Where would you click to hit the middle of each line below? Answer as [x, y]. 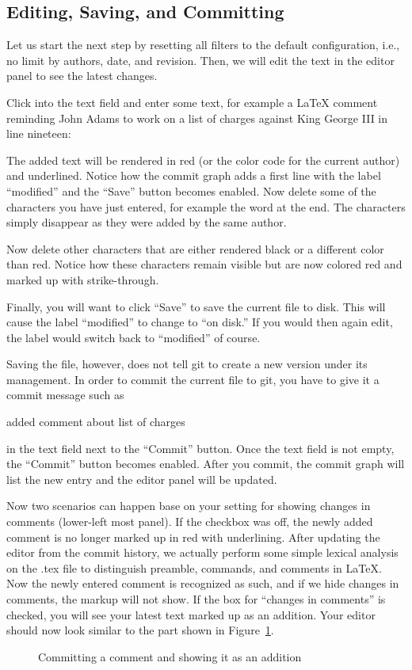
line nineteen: [39, 133]
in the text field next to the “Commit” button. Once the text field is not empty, [200, 448]
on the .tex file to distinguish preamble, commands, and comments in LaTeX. [194, 567]
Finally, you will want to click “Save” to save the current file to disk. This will [196, 306]
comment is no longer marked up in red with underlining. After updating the [193, 537]
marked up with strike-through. [83, 279]
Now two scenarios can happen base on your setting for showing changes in [189, 506]
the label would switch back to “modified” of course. [134, 337]
